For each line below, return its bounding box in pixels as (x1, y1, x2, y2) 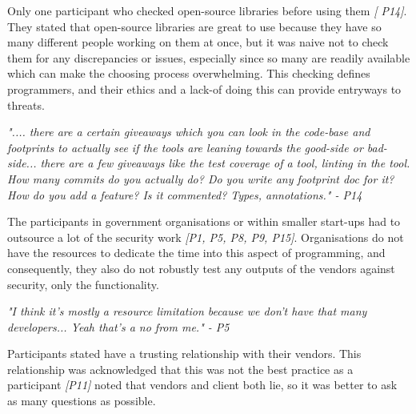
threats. (7, 96, 45, 113)
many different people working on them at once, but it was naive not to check (7, 34, 389, 50)
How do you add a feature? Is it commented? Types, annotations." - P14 (7, 186, 362, 203)
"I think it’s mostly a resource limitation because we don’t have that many (7, 303, 367, 320)
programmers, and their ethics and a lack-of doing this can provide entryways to (7, 80, 402, 97)
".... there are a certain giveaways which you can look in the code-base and (7, 123, 370, 140)
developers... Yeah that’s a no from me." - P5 (7, 318, 230, 335)
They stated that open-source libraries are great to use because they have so (7, 18, 382, 34)
